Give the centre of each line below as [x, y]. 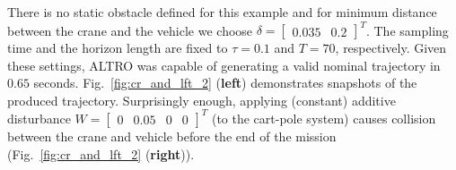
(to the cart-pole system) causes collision [324, 118]
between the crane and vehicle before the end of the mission [172, 136]
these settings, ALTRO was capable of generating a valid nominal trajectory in [224, 65]
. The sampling [407, 30]
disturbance [39, 118]
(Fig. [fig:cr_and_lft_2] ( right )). [101, 153]
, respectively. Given [391, 48]
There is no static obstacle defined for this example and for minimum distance [222, 12]
